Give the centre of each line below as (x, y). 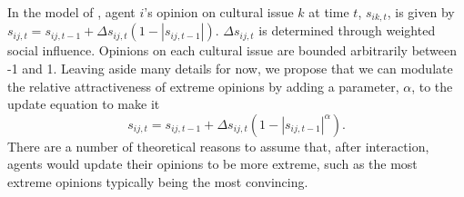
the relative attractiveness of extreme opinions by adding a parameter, (203, 86)
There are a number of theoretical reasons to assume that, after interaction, (218, 146)
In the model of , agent (71, 12)
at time (329, 12)
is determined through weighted (347, 30)
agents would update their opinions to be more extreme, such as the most (212, 164)
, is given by (421, 12)
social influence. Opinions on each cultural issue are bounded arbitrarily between (232, 50)
